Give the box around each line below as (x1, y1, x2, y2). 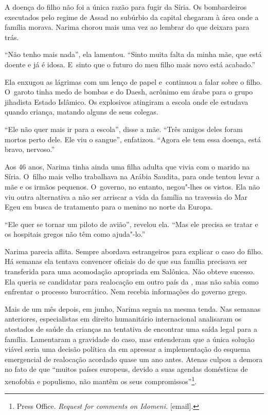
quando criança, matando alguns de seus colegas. (5, 106, 158, 117)
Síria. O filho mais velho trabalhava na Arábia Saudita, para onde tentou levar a (5, 171, 260, 182)
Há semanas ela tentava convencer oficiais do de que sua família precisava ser (5, 256, 247, 267)
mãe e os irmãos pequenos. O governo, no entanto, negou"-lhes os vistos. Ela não (5, 181, 260, 192)
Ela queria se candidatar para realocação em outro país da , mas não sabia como (5, 276, 259, 287)
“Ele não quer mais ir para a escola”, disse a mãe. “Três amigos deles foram (5, 123, 243, 134)
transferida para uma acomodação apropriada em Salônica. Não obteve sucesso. (5, 266, 255, 277)
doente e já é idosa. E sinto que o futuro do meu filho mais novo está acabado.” (5, 59, 256, 69)
